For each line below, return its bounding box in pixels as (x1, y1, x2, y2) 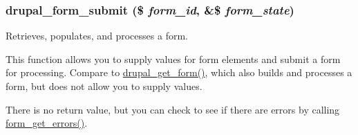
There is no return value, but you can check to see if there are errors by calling (6, 102, 340, 116)
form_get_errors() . (6, 116, 88, 130)
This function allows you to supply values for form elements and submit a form (6, 51, 341, 66)
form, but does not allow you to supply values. (6, 79, 202, 93)
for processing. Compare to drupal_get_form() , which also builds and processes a (6, 65, 352, 80)
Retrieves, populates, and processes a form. (6, 28, 188, 43)
